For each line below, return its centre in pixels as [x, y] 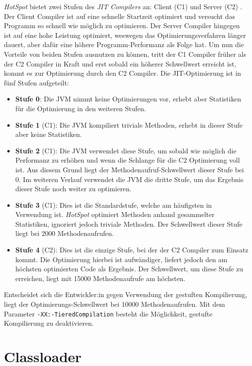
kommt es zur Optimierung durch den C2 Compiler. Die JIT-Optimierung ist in [123, 73]
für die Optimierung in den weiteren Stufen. [81, 108]
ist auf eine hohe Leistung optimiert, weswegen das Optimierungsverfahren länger [125, 35]
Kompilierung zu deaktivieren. [49, 323]
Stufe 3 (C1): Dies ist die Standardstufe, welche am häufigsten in [114, 205]
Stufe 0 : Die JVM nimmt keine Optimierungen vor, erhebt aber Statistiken [128, 99]
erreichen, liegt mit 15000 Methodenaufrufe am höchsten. [100, 278]
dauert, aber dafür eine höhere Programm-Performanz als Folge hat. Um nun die [124, 44]
